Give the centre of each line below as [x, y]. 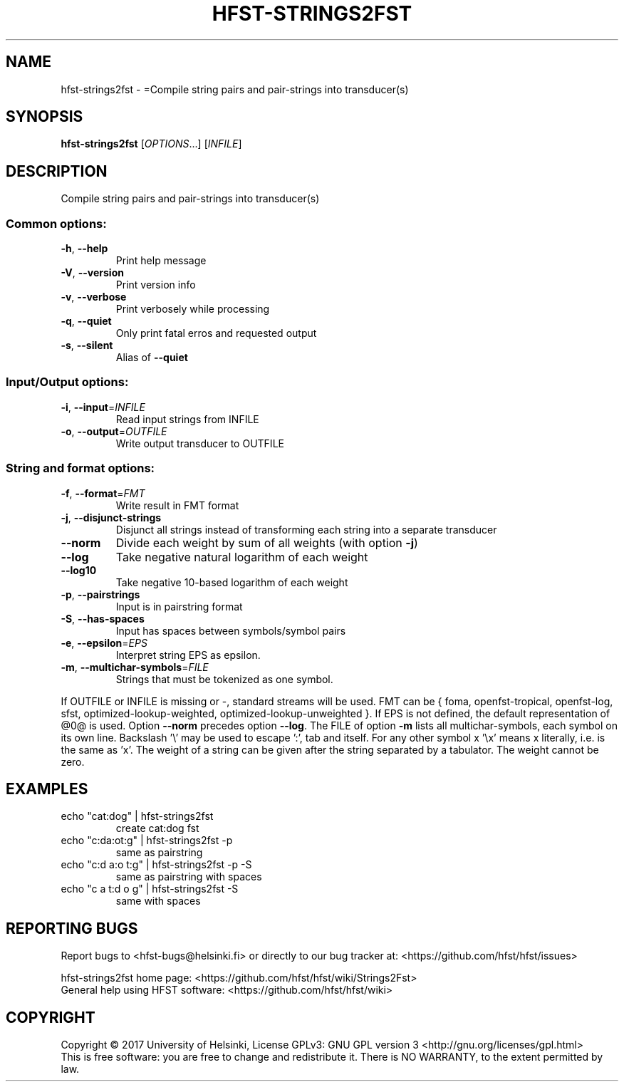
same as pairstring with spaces [189, 877]
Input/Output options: [67, 382]
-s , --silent [87, 345]
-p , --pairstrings [100, 594]
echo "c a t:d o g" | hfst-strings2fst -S [150, 889]
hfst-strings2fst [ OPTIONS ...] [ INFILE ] [151, 144]
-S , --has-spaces [103, 618]
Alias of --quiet [152, 358]
